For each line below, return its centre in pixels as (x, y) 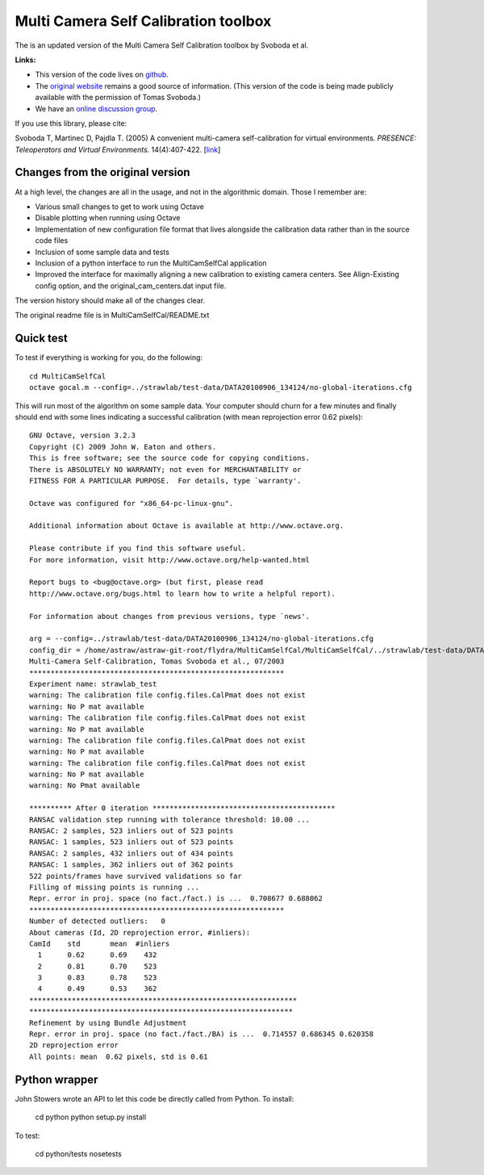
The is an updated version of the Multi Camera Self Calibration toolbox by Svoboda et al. (162, 45)
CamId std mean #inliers (100, 943)
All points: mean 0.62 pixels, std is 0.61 (119, 1056)
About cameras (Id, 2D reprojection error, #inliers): (140, 932)
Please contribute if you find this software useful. (138, 548)
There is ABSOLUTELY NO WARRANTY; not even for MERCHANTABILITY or (165, 469)
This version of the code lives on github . (102, 75)
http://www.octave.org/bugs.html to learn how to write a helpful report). (182, 594)
